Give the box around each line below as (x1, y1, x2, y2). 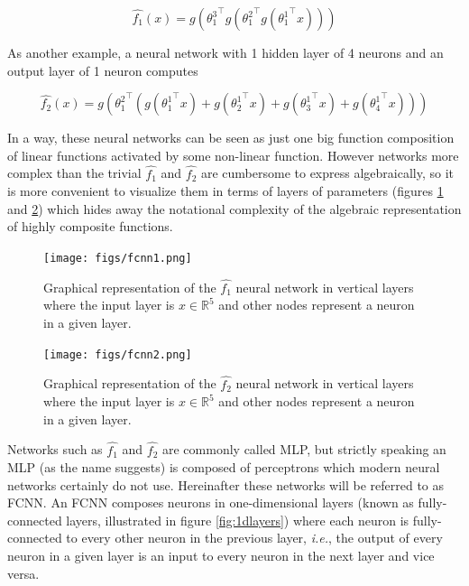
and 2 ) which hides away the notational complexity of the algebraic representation (7, 199, 462, 218)
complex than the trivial (7, 163, 142, 182)
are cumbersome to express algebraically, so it (200, 163, 455, 182)
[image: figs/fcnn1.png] (43, 251, 192, 265)
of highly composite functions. (7, 217, 173, 236)
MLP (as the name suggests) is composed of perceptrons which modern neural (7, 458, 440, 477)
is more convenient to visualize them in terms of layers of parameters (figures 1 (7, 181, 444, 200)
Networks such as (7, 440, 103, 459)
